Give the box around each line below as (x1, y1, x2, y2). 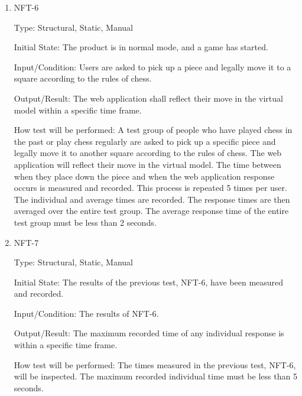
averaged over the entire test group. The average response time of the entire (14, 205, 289, 217)
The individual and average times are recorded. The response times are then (14, 193, 290, 205)
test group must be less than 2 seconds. (14, 216, 157, 228)
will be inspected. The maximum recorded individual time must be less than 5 (14, 370, 297, 382)
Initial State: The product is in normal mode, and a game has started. (14, 41, 268, 53)
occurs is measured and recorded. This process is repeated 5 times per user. (14, 181, 287, 194)
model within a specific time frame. (14, 103, 142, 116)
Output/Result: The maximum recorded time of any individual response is (14, 327, 284, 339)
